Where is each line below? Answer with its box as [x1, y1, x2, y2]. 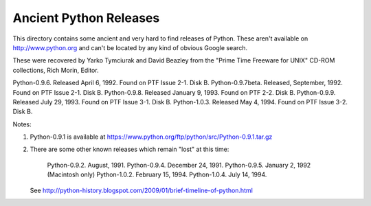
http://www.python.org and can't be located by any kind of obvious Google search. [12, 43, 247, 51]
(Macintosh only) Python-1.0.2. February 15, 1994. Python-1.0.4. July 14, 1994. [47, 170, 267, 179]
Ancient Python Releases [12, 10, 160, 25]
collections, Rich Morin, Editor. [12, 66, 99, 74]
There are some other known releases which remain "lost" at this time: [30, 145, 229, 154]
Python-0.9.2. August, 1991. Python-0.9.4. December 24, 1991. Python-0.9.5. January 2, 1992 [47, 161, 311, 169]
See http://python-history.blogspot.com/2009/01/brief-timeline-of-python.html [30, 186, 254, 194]
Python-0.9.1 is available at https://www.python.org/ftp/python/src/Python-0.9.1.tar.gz [30, 133, 273, 141]
